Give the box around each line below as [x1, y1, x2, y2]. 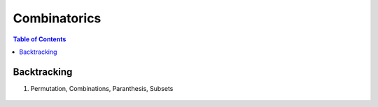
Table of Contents [13, 35, 66, 43]
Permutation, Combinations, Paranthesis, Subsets [30, 84, 174, 92]
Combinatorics [13, 10, 101, 26]
